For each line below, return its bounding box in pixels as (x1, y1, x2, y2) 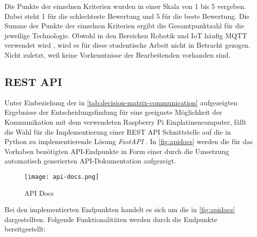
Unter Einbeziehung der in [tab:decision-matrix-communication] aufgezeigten (4, 97, 238, 107)
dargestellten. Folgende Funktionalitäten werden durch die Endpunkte (4, 214, 217, 224)
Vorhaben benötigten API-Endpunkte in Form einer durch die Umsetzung (4, 146, 229, 156)
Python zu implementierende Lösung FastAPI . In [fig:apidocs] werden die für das (4, 136, 253, 147)
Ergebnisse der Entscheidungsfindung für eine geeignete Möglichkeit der (4, 107, 222, 117)
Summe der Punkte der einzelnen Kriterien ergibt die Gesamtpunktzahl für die (4, 20, 244, 31)
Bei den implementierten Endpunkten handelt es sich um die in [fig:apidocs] (4, 204, 235, 215)
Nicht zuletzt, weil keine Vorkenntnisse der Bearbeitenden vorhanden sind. (4, 49, 231, 60)
